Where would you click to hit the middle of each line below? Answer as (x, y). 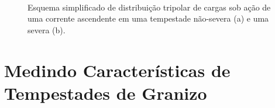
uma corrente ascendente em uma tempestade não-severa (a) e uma (148, 18)
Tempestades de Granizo (106, 93)
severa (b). (47, 29)
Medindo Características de (117, 70)
